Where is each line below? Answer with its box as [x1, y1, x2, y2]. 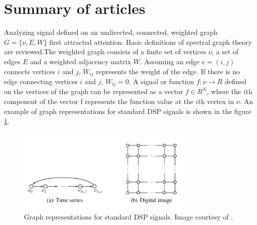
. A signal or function [128, 76, 194, 86]
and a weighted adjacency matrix [30, 56, 131, 66]
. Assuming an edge [139, 56, 200, 66]
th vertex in [198, 96, 234, 106]
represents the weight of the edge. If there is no [96, 66, 240, 76]
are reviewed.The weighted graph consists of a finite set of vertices [4, 46, 206, 57]
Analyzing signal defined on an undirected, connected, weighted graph [4, 27, 218, 37]
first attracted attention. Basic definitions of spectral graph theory [49, 36, 252, 47]
